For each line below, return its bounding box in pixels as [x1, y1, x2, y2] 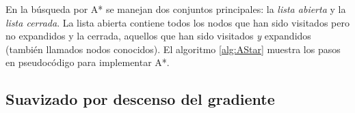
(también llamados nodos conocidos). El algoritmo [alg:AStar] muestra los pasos [5, 42, 341, 56]
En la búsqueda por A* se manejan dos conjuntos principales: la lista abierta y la [5, 2, 346, 16]
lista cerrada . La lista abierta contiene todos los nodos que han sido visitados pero [5, 15, 350, 29]
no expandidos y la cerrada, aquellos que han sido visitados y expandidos [5, 29, 311, 43]
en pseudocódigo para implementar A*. [5, 55, 170, 69]
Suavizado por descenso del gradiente [5, 88, 275, 110]
